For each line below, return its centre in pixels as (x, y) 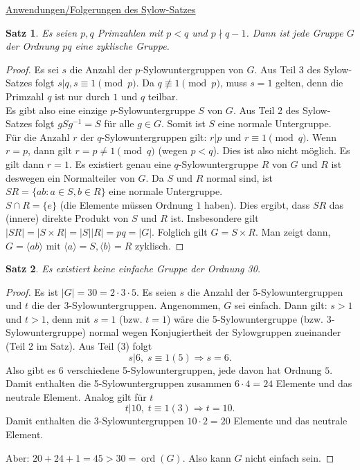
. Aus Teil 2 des (266, 110)
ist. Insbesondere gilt (215, 218)
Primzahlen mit (130, 32)
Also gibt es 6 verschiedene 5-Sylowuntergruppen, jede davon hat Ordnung (164, 369)
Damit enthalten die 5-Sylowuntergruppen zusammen (119, 383)
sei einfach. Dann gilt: (281, 305)
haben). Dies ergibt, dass (257, 204)
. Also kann (207, 457)
